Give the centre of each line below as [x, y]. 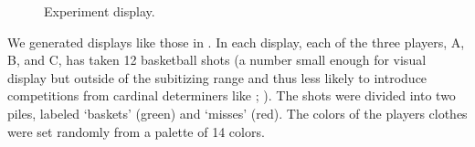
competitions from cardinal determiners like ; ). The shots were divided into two [232, 95]
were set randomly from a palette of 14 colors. [136, 131]
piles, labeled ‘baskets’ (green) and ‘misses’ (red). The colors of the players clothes [237, 113]
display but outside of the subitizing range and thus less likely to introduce [217, 77]
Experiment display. [100, 11]
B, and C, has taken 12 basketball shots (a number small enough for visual [217, 60]
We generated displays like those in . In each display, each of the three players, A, [236, 42]
